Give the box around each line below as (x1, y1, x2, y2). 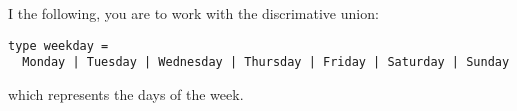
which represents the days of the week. (8, 83, 244, 104)
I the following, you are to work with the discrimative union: (8, 3, 379, 23)
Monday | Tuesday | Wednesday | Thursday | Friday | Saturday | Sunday (22, 55, 510, 70)
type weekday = (8, 38, 109, 53)
